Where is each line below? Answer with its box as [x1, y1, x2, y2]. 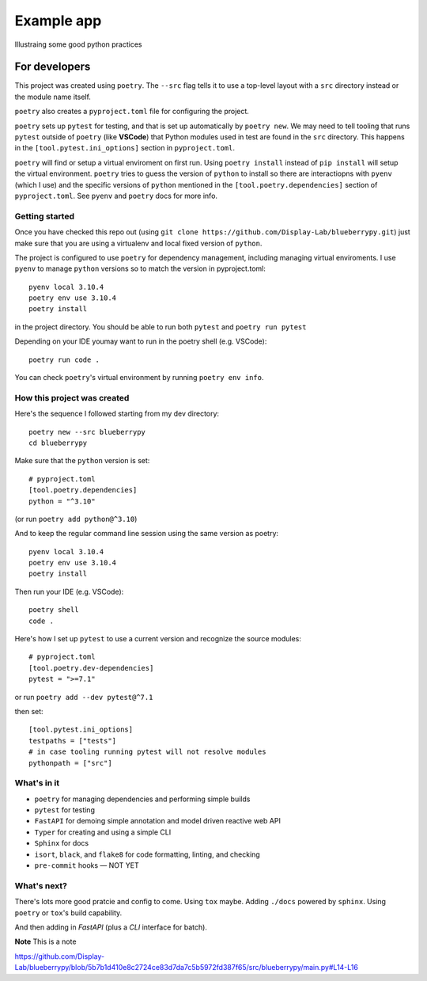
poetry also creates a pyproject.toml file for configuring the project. [14, 107, 249, 116]
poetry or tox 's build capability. [14, 907, 123, 918]
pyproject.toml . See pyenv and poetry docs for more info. [14, 191, 217, 200]
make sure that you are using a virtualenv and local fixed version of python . [14, 238, 263, 248]
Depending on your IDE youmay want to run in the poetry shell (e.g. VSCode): [14, 337, 267, 346]
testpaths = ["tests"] [28, 736, 117, 745]
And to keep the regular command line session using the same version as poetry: [14, 529, 279, 538]
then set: [14, 706, 43, 716]
